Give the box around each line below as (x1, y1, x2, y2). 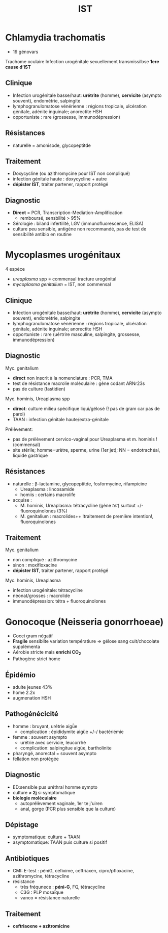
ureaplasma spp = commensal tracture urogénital (12, 276, 117, 282)
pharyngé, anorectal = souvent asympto (12, 750, 97, 756)
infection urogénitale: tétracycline (12, 587, 83, 593)
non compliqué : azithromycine (12, 557, 78, 563)
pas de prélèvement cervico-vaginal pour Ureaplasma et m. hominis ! (12, 436, 157, 442)
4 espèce (5, 266, 25, 272)
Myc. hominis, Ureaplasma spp (5, 396, 70, 402)
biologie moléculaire (12, 795, 57, 801)
